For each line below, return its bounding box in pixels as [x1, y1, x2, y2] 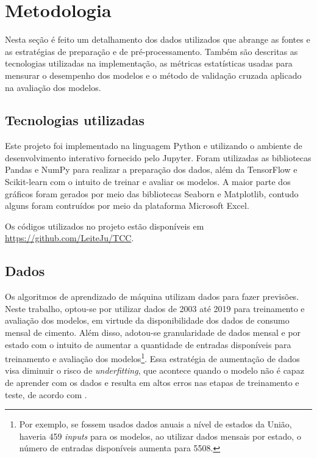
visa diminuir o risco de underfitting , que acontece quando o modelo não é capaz [5, 364, 304, 377]
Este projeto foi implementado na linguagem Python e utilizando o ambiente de [5, 139, 302, 152]
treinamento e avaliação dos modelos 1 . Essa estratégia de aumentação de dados [5, 351, 300, 365]
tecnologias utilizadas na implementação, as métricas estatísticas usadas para [5, 57, 293, 70]
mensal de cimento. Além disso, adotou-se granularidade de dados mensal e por [5, 326, 301, 339]
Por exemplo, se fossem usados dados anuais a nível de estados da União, [19, 418, 292, 431]
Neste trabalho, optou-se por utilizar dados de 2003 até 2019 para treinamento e [5, 302, 305, 314]
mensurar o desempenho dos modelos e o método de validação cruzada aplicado [5, 68, 302, 81]
